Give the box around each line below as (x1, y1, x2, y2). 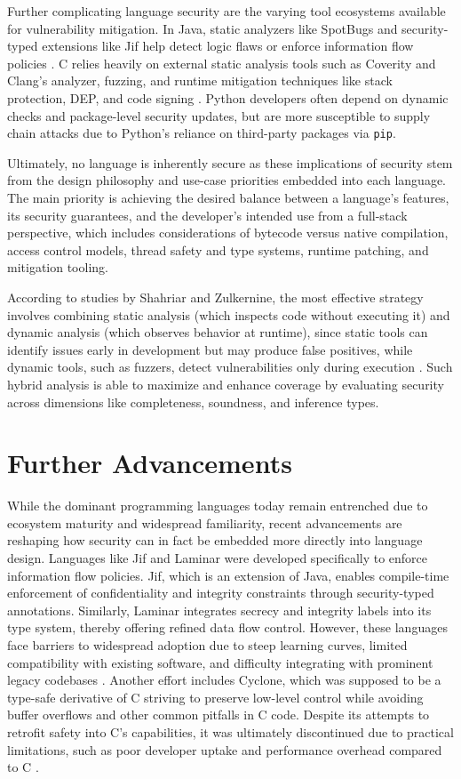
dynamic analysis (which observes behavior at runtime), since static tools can (7, 323, 428, 341)
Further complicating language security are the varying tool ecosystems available (7, 2, 446, 20)
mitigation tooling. (7, 258, 108, 277)
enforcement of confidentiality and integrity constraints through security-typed (7, 583, 434, 602)
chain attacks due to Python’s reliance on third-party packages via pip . (7, 124, 396, 142)
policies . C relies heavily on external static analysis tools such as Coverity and (7, 53, 436, 72)
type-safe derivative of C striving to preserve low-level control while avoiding (7, 687, 424, 706)
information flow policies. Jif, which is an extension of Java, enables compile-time (7, 566, 449, 584)
